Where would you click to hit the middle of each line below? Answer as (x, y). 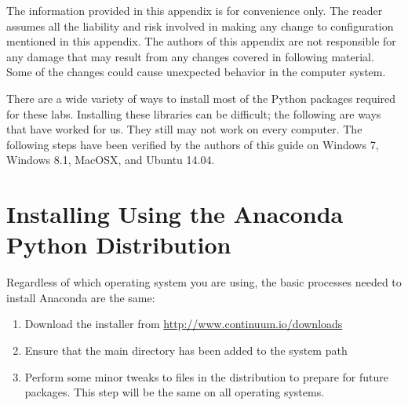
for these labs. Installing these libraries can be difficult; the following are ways (194, 113)
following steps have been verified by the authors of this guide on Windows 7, (193, 144)
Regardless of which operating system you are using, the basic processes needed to (204, 282)
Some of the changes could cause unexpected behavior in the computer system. (196, 72)
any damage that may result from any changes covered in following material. (190, 56)
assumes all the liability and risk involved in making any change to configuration (200, 26)
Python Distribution (119, 244)
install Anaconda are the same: (81, 297)
